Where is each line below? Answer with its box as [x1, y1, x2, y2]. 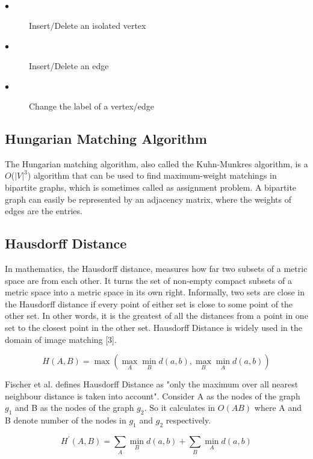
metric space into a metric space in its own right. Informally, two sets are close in [5, 286, 305, 298]
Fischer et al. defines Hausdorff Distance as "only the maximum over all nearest [5, 378, 299, 390]
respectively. [166, 414, 211, 427]
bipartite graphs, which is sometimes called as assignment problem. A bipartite [5, 180, 297, 193]
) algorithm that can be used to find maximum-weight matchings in [27, 169, 277, 182]
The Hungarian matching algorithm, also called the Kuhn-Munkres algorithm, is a [5, 157, 308, 170]
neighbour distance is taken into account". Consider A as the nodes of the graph [5, 389, 300, 402]
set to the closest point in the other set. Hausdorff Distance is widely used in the [5, 321, 302, 333]
